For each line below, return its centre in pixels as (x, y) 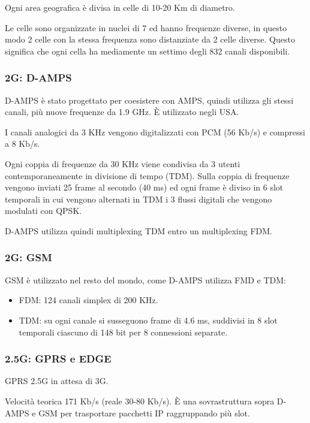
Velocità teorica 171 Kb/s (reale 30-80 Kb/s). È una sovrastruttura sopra (140, 401)
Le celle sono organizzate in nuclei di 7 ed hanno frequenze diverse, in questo (146, 27)
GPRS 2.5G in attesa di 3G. (57, 381)
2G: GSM (28, 257)
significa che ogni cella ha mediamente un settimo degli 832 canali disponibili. (148, 51)
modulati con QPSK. (43, 211)
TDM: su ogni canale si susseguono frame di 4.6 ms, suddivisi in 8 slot (148, 320)
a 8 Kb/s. (22, 143)
